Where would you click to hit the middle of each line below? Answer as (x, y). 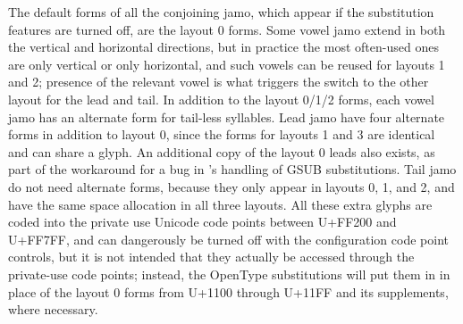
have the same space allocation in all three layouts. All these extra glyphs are (220, 204)
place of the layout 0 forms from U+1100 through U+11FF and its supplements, (228, 291)
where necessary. (53, 309)
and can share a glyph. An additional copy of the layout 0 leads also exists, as (222, 151)
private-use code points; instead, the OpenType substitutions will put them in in (229, 274)
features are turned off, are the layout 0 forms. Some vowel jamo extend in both (227, 29)
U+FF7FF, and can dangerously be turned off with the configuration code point (228, 239)
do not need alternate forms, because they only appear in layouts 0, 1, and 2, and (231, 186)
